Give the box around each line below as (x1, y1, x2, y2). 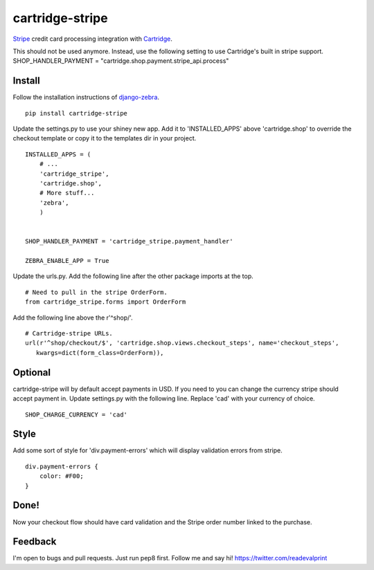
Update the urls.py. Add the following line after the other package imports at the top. (12, 272, 254, 280)
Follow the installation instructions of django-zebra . (12, 93, 159, 102)
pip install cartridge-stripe (25, 109, 128, 117)
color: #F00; (39, 472, 84, 480)
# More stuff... (39, 189, 95, 197)
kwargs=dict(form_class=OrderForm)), (35, 349, 164, 356)
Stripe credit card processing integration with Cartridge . (12, 35, 172, 43)
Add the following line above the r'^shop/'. (12, 313, 133, 322)
